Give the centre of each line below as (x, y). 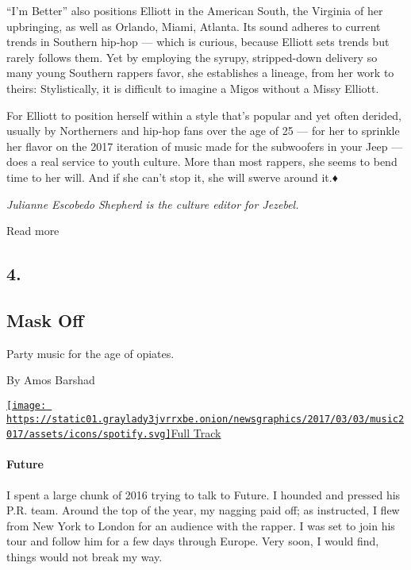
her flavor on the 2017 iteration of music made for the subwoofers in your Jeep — (205, 146)
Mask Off (45, 320)
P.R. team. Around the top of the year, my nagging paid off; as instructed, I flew (203, 510)
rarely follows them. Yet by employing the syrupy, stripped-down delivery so (192, 57)
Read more (33, 231)
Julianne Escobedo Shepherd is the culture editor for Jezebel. (153, 204)
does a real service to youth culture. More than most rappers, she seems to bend (202, 162)
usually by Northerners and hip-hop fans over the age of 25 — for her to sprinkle (203, 131)
